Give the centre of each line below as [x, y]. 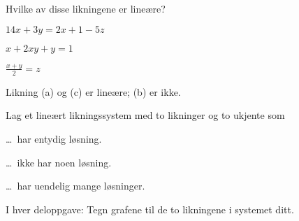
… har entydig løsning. [54, 138]
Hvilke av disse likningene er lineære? [86, 8]
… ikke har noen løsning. [59, 162]
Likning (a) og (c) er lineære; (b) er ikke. [93, 91]
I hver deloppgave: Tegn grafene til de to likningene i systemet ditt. [150, 209]
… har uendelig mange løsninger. [75, 186]
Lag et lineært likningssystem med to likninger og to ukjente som [145, 115]
